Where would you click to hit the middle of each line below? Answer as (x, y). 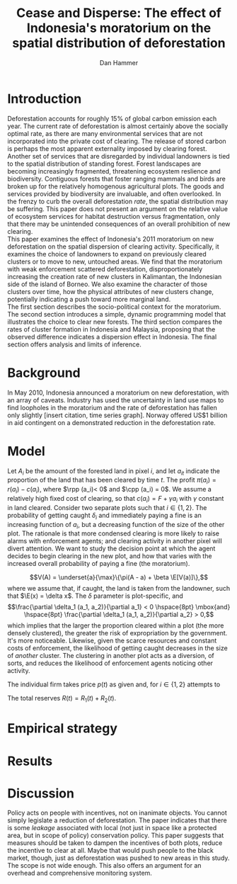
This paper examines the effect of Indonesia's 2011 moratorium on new (111, 239)
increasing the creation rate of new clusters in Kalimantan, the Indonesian (115, 276)
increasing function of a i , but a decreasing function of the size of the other (116, 525)
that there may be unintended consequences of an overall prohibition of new (119, 224)
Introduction (45, 99)
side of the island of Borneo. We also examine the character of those (107, 284)
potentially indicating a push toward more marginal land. (89, 299)
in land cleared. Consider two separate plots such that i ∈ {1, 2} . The (107, 507)
